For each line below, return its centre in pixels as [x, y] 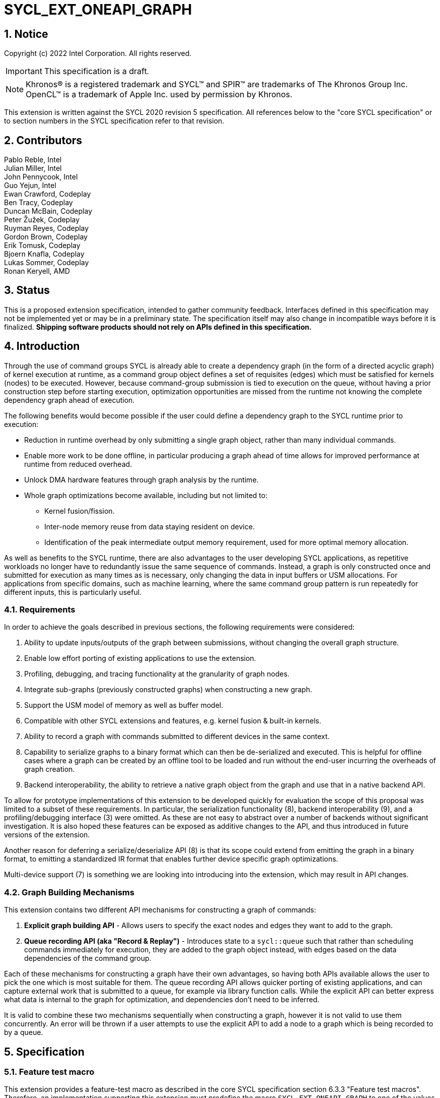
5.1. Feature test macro [49, 1072]
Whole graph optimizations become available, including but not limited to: [146, 495]
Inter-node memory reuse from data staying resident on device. [150, 526]
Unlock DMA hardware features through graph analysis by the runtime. [141, 479]
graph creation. [50, 769]
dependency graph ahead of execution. [69, 400]
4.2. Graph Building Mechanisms [69, 892]
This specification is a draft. [97, 71]
